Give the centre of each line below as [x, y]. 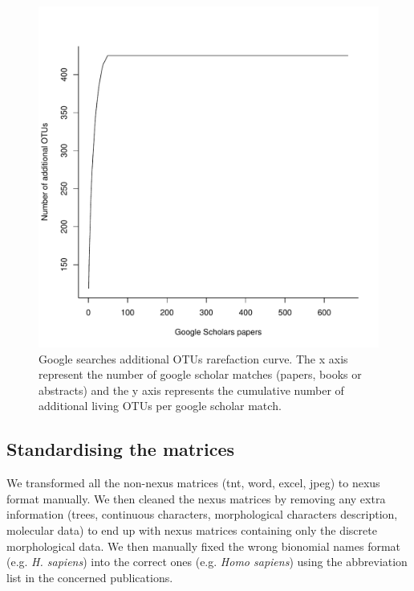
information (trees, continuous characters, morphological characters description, [202, 514]
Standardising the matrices [121, 449]
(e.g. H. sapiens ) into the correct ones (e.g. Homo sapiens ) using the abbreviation [207, 562]
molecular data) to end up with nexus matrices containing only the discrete [192, 529]
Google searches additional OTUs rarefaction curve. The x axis [193, 358]
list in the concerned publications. [90, 577]
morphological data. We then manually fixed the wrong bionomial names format [204, 546]
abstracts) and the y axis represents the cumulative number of [191, 390]
